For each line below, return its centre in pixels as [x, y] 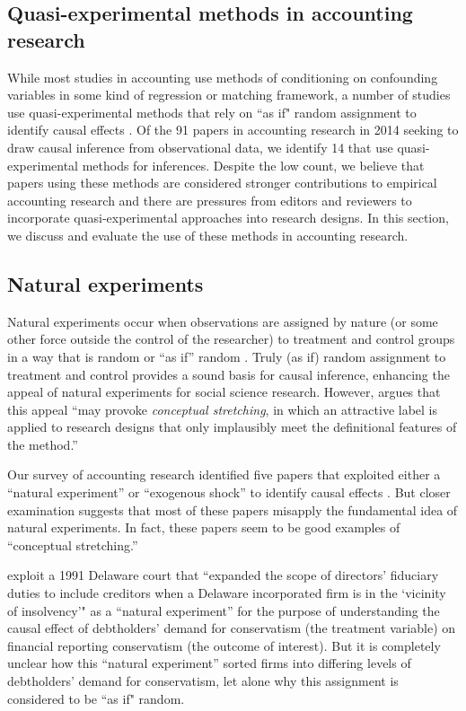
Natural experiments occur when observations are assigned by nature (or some [223, 321]
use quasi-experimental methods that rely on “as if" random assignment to [212, 112]
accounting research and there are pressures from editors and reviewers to [210, 200]
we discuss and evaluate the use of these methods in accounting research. [208, 235]
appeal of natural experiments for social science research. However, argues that [224, 392]
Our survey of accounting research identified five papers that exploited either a [224, 474]
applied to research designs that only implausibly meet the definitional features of [232, 427]
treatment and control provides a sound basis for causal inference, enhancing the [229, 374]
